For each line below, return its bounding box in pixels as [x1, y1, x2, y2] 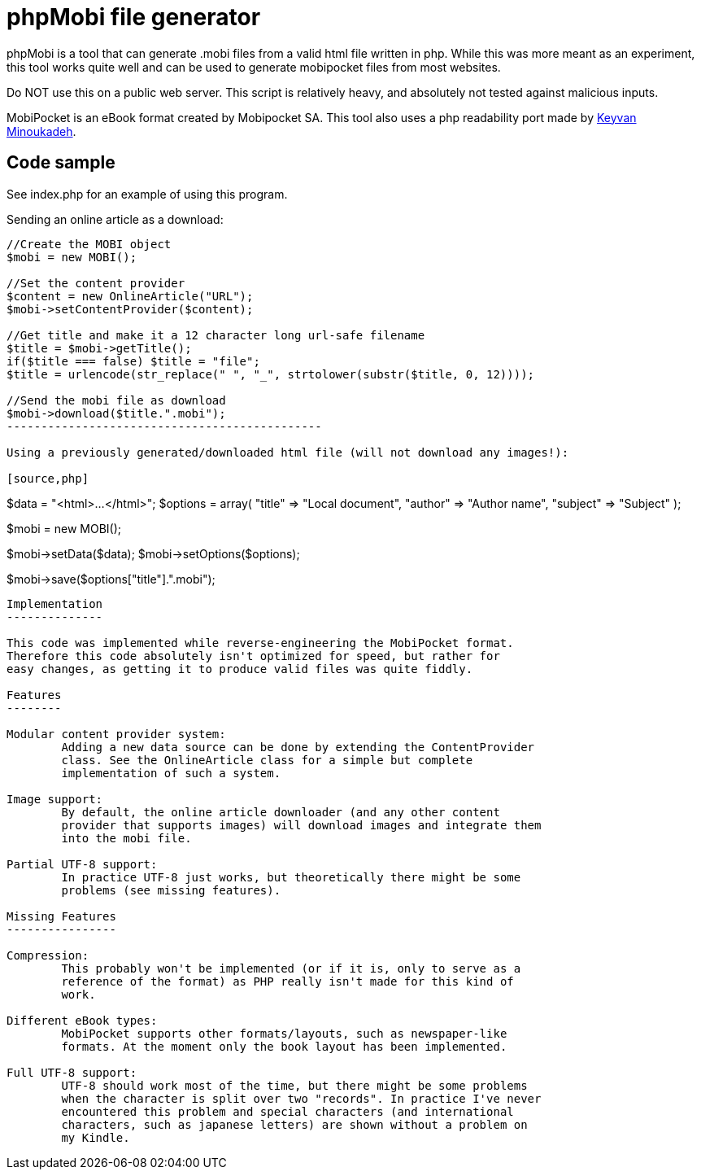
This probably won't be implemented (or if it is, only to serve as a [61, 961, 521, 975]
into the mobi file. [61, 831, 192, 845]
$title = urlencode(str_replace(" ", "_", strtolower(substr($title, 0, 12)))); [7, 367, 535, 381]
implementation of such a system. [61, 766, 281, 780]
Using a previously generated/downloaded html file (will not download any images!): [7, 445, 569, 459]
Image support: [7, 792, 103, 806]
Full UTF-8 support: [7, 1065, 137, 1079]
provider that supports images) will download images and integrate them [61, 818, 542, 832]
